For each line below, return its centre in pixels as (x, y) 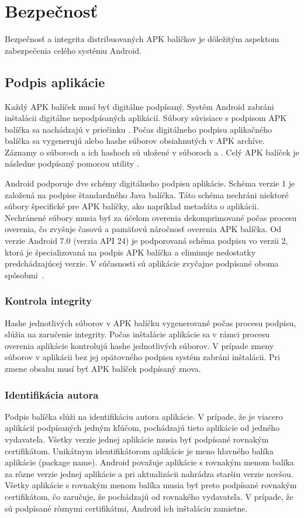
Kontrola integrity (48, 301)
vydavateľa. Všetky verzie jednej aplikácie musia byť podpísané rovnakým (137, 439)
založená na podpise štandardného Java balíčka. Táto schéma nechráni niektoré (147, 194)
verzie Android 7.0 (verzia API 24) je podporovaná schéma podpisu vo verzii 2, (146, 241)
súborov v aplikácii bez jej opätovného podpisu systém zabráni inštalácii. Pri (142, 357)
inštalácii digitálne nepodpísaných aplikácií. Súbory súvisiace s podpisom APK (146, 118)
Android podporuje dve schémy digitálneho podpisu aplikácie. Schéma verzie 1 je (150, 183)
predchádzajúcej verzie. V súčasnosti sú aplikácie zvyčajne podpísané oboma (142, 263)
